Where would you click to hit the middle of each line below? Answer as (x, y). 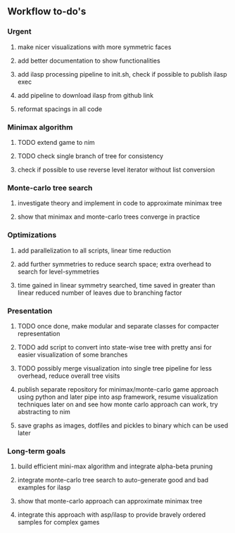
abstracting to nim (44, 411)
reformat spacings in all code (60, 109)
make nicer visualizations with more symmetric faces (94, 47)
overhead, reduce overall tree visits (69, 375)
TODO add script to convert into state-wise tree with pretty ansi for (115, 347)
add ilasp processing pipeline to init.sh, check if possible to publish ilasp (122, 74)
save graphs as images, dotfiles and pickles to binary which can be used (123, 425)
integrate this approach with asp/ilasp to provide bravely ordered (112, 515)
